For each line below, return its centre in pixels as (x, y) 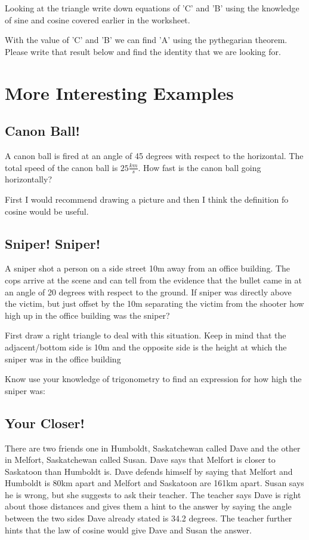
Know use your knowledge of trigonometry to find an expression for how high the (153, 379)
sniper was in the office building (63, 359)
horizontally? (29, 179)
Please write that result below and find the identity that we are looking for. (143, 51)
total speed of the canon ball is (61, 167)
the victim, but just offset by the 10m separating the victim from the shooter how (154, 303)
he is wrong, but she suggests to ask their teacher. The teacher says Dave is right (153, 494)
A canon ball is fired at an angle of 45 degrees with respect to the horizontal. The (154, 155)
